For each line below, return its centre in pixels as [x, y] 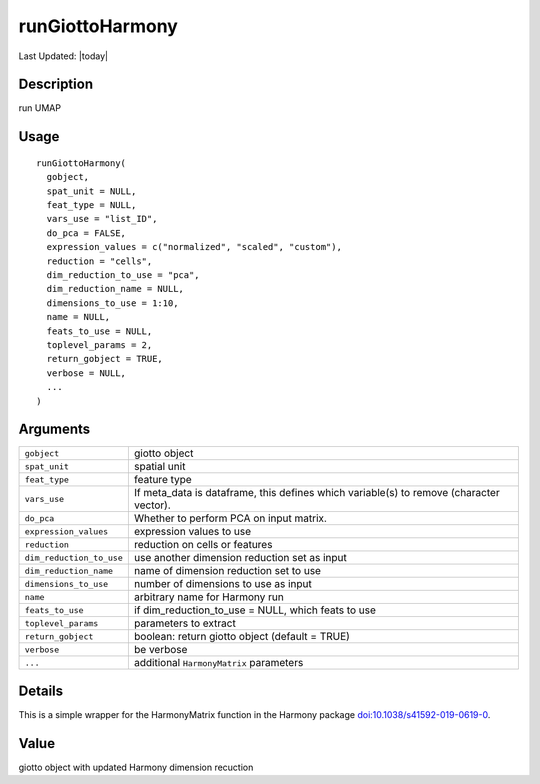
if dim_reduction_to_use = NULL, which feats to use [255, 610]
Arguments [54, 429]
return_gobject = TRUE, [105, 359]
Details [41, 690]
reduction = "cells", [99, 261]
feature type [162, 480]
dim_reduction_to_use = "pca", [123, 274]
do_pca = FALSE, [86, 233]
